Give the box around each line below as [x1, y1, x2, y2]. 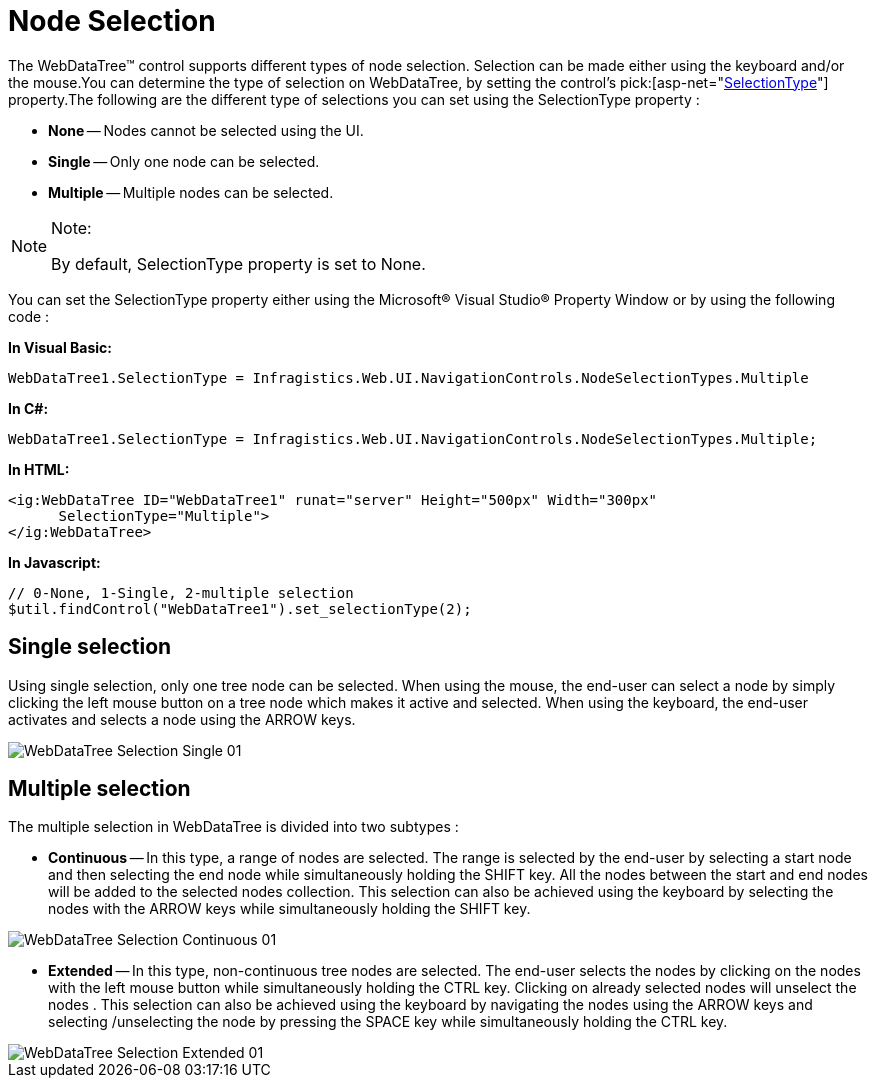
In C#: [8, 399, 49, 417]
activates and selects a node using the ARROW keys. [8, 710, 356, 728]
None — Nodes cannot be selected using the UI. [48, 121, 364, 139]
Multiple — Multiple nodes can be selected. [48, 183, 334, 201]
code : [8, 307, 50, 325]
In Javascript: [8, 553, 101, 571]
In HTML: [8, 460, 70, 478]
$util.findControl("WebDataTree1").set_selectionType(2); [8, 600, 472, 617]
